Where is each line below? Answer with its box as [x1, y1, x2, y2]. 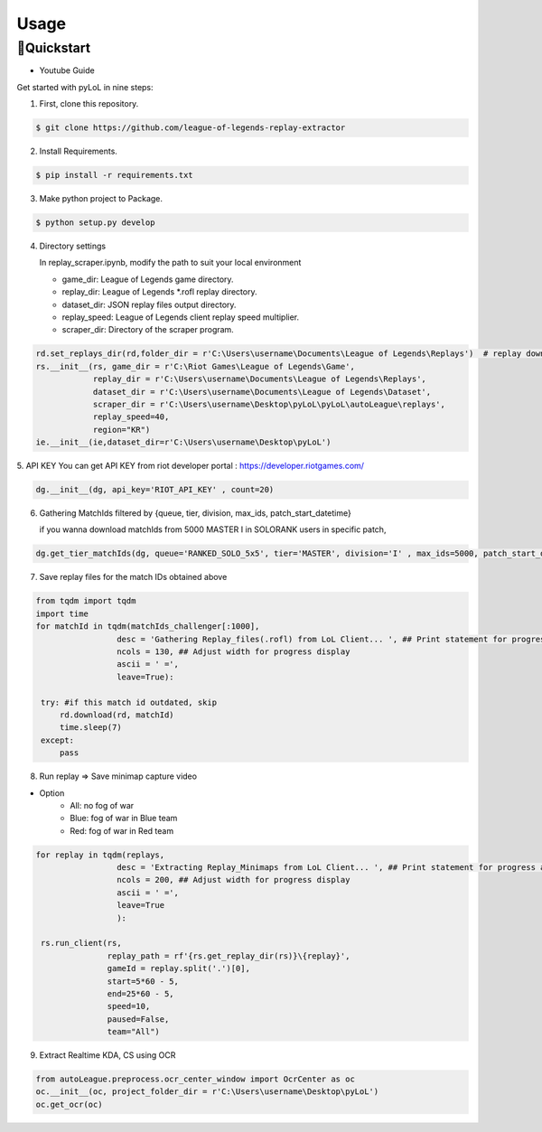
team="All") [107, 1026, 160, 1037]
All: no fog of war [70, 800, 135, 810]
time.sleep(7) [59, 723, 122, 733]
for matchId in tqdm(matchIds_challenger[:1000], [35, 622, 260, 631]
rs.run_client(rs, [41, 938, 122, 949]
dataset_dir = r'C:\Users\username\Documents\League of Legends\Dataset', [92, 387, 432, 397]
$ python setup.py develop [35, 218, 155, 228]
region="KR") [92, 425, 151, 435]
